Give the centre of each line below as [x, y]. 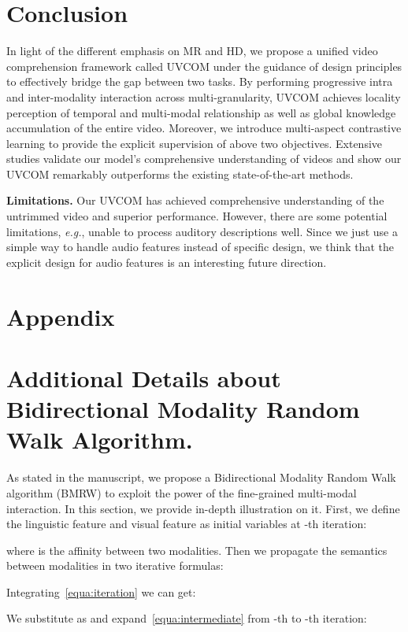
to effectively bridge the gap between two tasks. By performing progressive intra [200, 81]
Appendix [61, 316]
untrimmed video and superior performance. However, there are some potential [197, 216]
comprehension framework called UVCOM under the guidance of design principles [204, 66]
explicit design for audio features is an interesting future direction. [167, 262]
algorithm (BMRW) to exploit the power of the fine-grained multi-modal [182, 492]
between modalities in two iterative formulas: [115, 565]
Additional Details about [144, 378]
